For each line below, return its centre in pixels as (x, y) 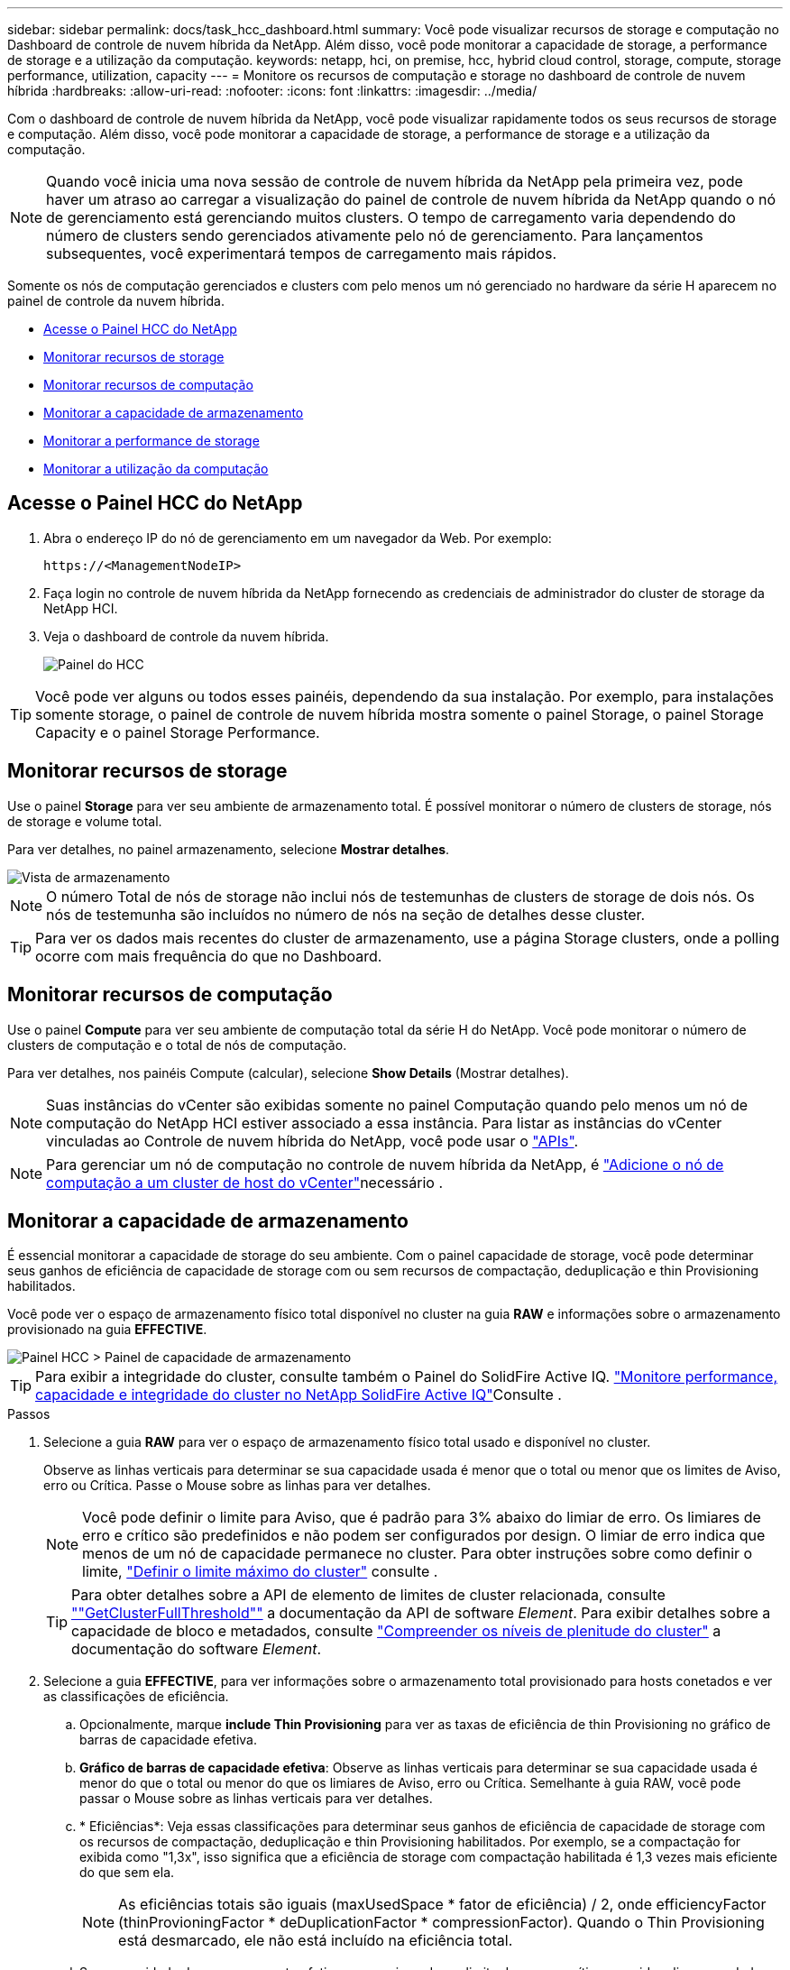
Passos (29, 1414)
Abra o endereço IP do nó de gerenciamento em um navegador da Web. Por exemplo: (298, 538)
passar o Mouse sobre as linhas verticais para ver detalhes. (256, 1799)
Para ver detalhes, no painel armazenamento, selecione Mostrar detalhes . (229, 849)
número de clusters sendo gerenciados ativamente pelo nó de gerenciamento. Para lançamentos (375, 235)
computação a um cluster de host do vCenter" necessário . (245, 1182)
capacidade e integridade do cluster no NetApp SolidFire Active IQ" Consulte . (299, 1395)
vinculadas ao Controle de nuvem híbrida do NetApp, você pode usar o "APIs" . (312, 1141)
